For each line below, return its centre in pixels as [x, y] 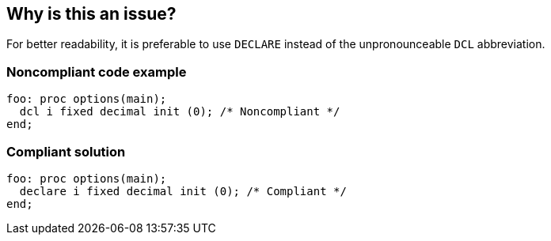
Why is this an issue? [91, 14]
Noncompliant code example [97, 72]
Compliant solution [66, 151]
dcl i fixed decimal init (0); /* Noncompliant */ [180, 112]
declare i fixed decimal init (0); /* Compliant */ [183, 191]
